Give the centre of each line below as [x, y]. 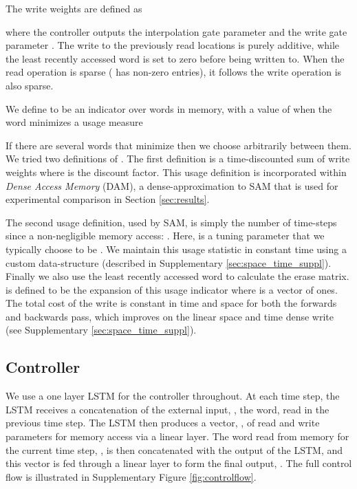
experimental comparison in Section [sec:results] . [108, 199]
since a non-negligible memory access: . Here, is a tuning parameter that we [165, 236]
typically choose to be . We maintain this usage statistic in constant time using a [176, 249]
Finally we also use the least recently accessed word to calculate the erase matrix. [177, 276]
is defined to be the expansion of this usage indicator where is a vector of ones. [172, 289]
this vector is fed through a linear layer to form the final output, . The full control [179, 463]
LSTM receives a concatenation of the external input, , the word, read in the [167, 409]
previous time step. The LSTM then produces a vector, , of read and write [163, 423]
